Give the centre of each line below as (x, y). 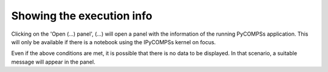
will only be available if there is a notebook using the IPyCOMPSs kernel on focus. (114, 42)
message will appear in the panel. (53, 62)
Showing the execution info (82, 16)
